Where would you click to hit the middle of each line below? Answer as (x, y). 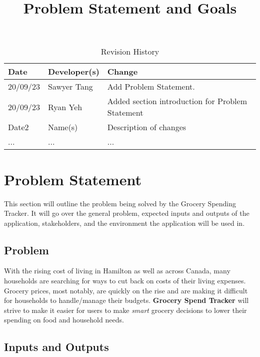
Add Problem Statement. (151, 87)
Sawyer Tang (70, 87)
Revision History (130, 52)
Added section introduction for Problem (177, 101)
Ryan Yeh (65, 107)
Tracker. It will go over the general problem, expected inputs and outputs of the (127, 213)
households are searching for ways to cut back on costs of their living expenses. (125, 281)
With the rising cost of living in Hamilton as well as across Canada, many (117, 271)
